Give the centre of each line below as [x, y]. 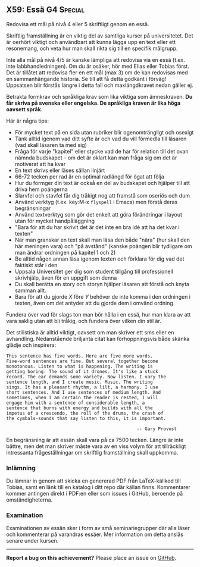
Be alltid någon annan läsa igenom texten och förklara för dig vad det [99, 259]
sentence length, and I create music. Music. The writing [79, 382]
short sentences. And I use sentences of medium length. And [84, 392]
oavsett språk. [24, 109]
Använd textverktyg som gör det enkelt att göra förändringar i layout [99, 214]
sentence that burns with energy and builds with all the [79, 408]
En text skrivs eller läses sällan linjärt [60, 170]
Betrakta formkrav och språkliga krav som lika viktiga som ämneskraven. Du [99, 96]
